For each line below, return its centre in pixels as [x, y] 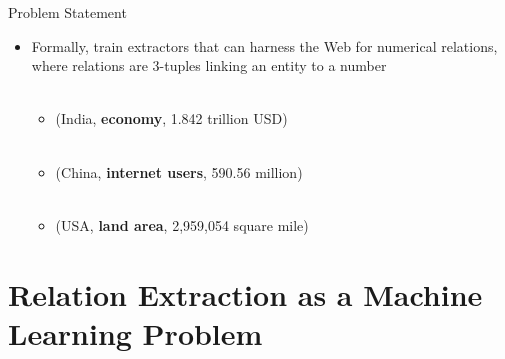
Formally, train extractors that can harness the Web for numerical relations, [264, 45]
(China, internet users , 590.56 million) [179, 171]
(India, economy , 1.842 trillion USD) [171, 118]
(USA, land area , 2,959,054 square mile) [182, 224]
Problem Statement [67, 12]
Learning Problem [135, 332]
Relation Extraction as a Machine [245, 293]
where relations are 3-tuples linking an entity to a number [209, 65]
